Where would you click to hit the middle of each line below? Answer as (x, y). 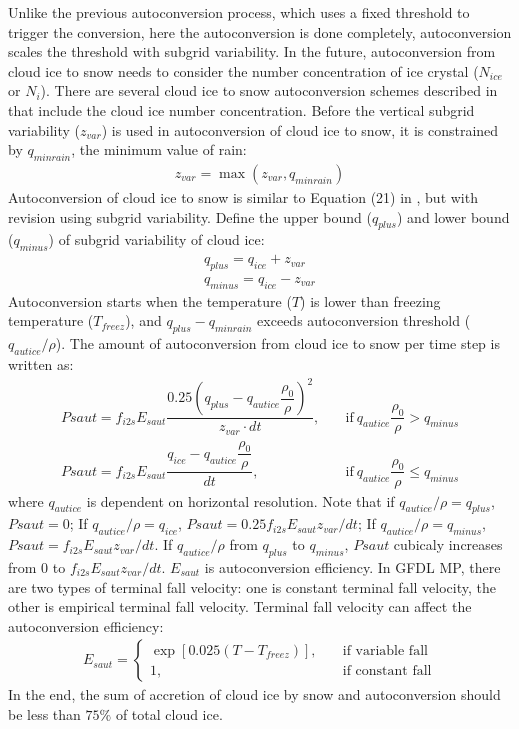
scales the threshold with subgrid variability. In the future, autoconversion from (252, 51)
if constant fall (387, 670)
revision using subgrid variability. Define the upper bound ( (190, 216)
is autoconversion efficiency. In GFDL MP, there (352, 566)
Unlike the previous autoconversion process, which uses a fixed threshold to (239, 12)
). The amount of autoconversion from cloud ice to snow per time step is (277, 343)
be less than (44, 713)
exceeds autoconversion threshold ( (364, 320)
